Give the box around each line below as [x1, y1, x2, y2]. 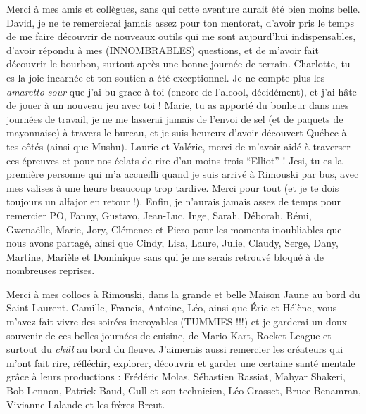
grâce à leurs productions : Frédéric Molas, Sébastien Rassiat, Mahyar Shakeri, [6, 369, 346, 384]
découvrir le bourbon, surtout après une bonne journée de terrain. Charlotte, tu [6, 56, 351, 71]
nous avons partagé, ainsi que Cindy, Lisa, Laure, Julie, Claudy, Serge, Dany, [6, 235, 339, 250]
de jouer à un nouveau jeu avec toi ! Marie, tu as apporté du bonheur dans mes [6, 98, 349, 112]
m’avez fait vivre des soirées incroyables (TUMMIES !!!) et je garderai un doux [6, 314, 348, 329]
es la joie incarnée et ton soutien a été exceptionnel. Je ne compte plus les [6, 70, 325, 84]
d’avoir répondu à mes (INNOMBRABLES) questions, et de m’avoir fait [6, 42, 319, 57]
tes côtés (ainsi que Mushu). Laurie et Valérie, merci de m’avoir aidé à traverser [6, 138, 351, 153]
